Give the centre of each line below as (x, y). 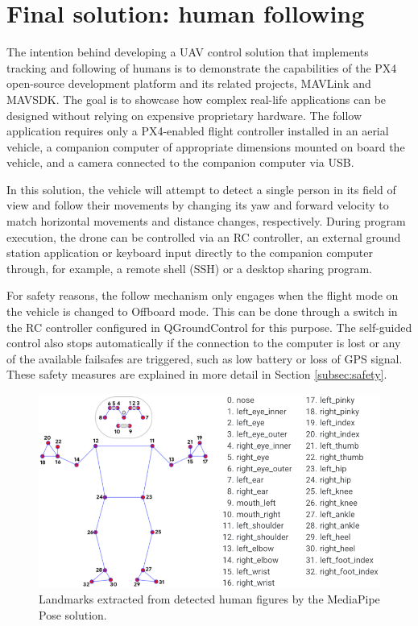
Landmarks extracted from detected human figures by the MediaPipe (209, 599)
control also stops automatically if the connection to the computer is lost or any (204, 343)
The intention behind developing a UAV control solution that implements (188, 52)
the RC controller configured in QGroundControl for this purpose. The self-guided (209, 327)
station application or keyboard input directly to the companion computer (190, 253)
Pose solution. (73, 614)
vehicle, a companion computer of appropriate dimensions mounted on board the (206, 146)
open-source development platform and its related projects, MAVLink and (189, 83)
